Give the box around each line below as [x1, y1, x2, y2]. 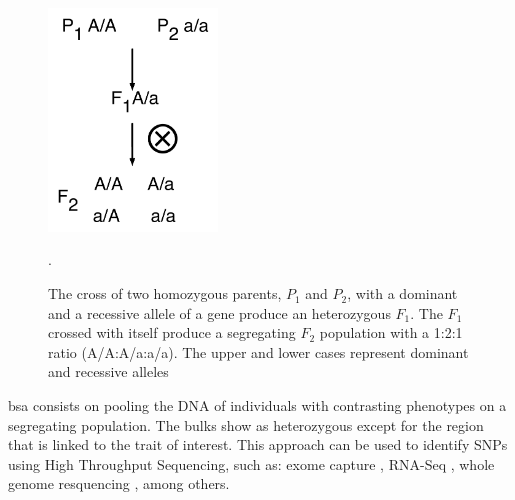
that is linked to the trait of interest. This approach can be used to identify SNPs [8, 434, 508, 455]
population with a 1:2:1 [319, 322, 463, 343]
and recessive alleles [48, 361, 169, 382]
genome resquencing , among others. [8, 473, 230, 494]
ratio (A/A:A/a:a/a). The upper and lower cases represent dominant [48, 341, 469, 362]
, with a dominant [347, 283, 458, 304]
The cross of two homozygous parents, [48, 283, 282, 304]
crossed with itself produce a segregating [48, 322, 296, 343]
